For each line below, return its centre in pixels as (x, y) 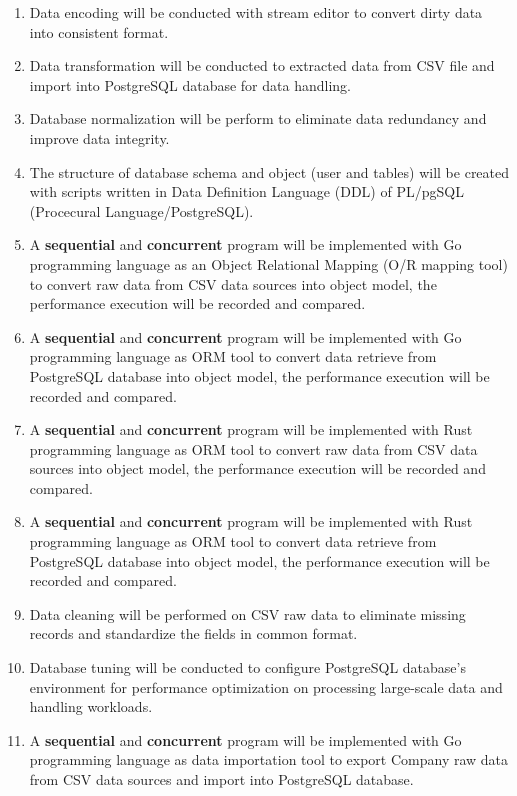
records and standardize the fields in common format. (193, 633)
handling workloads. (91, 706)
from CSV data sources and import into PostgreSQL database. (221, 779)
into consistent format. (99, 31)
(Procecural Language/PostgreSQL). (141, 210)
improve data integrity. (99, 137)
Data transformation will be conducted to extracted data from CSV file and (262, 65)
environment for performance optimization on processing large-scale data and (266, 686)
